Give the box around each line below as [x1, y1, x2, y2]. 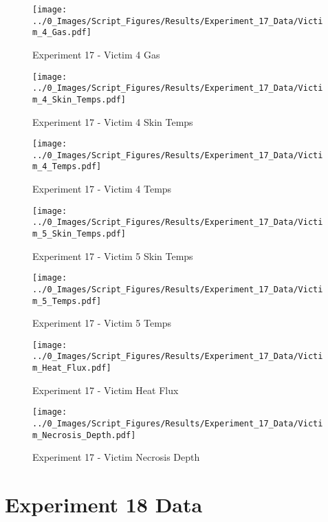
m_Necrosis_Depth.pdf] [32, 430, 136, 440]
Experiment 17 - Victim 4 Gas [32, 47, 160, 61]
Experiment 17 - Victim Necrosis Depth [32, 450, 200, 464]
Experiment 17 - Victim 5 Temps [32, 316, 172, 330]
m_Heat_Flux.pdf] [32, 363, 111, 373]
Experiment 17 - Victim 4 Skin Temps [32, 114, 193, 129]
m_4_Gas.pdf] [32, 28, 91, 38]
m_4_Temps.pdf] [32, 162, 102, 172]
